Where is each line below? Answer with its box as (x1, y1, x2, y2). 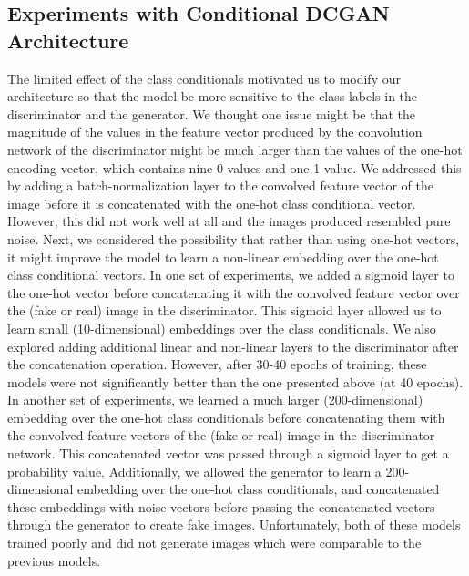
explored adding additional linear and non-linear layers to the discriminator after (7, 336, 459, 355)
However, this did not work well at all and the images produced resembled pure (7, 211, 451, 231)
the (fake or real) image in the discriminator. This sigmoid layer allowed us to (7, 301, 442, 320)
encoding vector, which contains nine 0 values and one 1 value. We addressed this (7, 158, 462, 177)
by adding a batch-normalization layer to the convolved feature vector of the (7, 176, 433, 195)
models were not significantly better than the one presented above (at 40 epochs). (7, 372, 464, 391)
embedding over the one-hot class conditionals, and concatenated (77, 479, 440, 499)
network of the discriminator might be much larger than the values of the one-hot (7, 139, 463, 159)
